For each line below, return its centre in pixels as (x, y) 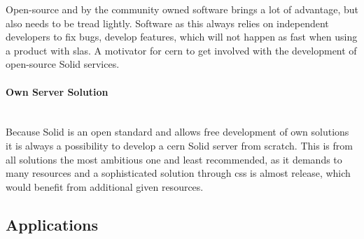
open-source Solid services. (63, 64)
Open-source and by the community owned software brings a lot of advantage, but (182, 9)
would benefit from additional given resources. (105, 186)
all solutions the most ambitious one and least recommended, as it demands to (174, 159)
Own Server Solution (57, 91)
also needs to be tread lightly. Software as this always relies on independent (167, 23)
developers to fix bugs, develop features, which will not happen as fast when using (182, 37)
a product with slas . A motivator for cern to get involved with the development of (181, 50)
